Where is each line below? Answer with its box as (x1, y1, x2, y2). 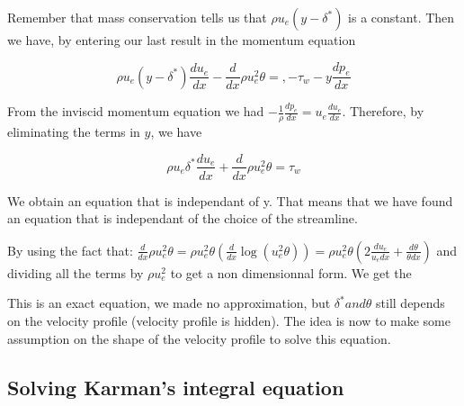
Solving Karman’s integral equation (7, 373, 344, 401)
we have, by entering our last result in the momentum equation (7, 31, 356, 49)
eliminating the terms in (7, 122, 140, 140)
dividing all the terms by (7, 263, 144, 282)
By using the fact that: (7, 240, 133, 259)
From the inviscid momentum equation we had (7, 102, 264, 121)
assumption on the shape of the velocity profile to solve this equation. (7, 329, 391, 347)
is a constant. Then (348, 8, 455, 26)
